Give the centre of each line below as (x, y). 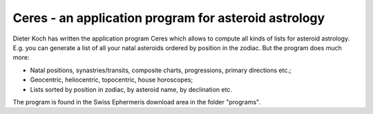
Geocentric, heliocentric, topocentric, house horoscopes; (112, 80)
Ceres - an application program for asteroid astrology (169, 18)
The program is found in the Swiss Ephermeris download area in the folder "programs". (136, 102)
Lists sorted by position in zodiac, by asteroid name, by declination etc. (131, 89)
